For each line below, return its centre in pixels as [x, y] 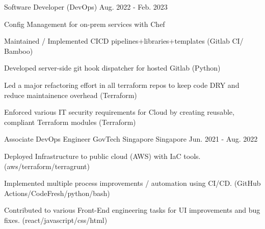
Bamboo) [19, 51]
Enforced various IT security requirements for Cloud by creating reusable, [119, 112]
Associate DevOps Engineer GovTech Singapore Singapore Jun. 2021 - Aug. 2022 [131, 139]
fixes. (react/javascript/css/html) [56, 220]
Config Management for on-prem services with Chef [85, 24]
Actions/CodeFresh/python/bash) [57, 193]
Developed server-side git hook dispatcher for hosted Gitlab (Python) [112, 68]
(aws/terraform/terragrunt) [47, 166]
